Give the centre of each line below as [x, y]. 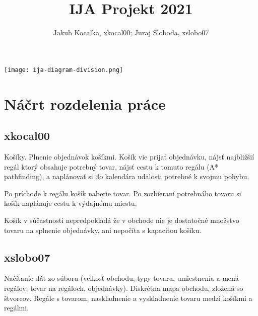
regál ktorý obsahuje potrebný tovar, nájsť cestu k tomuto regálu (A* [111, 166]
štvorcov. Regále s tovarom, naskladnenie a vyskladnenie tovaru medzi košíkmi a [128, 298]
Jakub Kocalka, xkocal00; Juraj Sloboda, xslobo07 [131, 32]
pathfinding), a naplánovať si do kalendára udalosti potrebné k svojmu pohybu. [127, 176]
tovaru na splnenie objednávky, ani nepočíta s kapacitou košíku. [103, 230]
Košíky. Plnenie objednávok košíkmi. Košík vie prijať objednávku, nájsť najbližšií [129, 156]
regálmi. [17, 308]
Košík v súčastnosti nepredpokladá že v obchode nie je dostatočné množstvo [122, 220]
